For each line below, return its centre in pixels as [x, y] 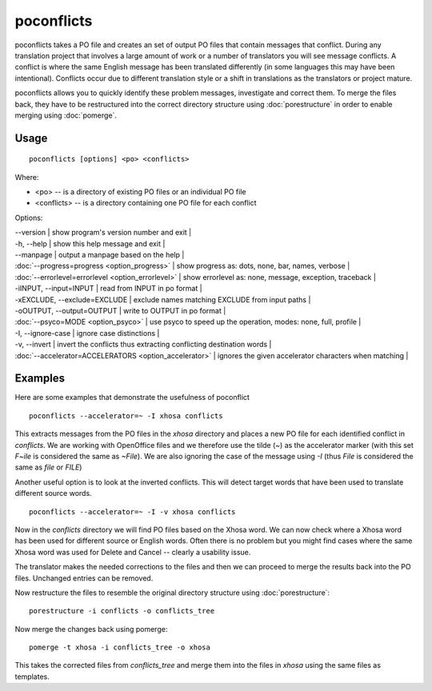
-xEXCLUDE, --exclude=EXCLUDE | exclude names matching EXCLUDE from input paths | [163, 299]
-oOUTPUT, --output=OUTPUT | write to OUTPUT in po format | [120, 310]
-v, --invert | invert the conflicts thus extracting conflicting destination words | [143, 345]
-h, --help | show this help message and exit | [90, 243]
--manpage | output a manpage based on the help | [100, 255]
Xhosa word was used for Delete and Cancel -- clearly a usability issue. [133, 552]
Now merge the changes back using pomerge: [91, 629]
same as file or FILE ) [48, 467]
